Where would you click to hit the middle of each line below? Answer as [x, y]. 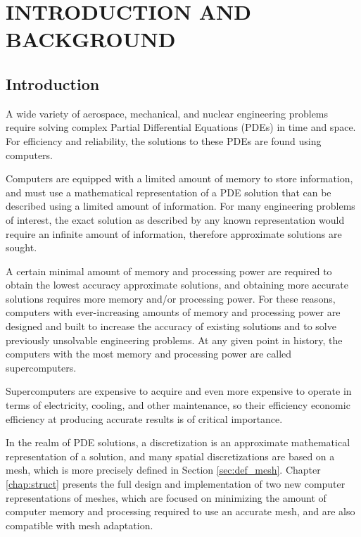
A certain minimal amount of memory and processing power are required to [169, 271]
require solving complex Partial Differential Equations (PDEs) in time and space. [181, 127]
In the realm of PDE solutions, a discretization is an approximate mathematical [178, 442]
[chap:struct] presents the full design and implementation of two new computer [176, 484]
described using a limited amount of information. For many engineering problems [180, 206]
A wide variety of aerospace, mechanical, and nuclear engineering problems [167, 113]
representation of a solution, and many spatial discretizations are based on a [170, 456]
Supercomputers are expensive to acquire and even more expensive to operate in [179, 391]
